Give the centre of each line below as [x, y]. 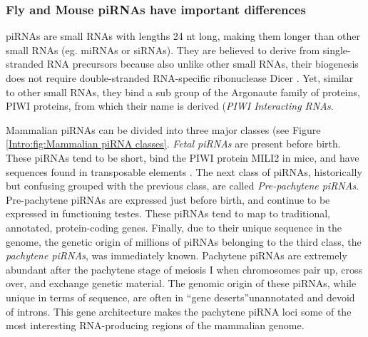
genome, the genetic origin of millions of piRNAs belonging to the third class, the [184, 241]
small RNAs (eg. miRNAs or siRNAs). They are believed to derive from [163, 50]
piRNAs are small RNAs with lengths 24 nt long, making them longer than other [183, 36]
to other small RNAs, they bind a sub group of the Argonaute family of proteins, [183, 92]
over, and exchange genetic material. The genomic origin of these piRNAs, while [181, 283]
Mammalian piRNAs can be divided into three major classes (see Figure [163, 129]
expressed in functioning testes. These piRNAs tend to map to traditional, [168, 213]
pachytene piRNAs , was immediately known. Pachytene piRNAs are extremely [177, 255]
